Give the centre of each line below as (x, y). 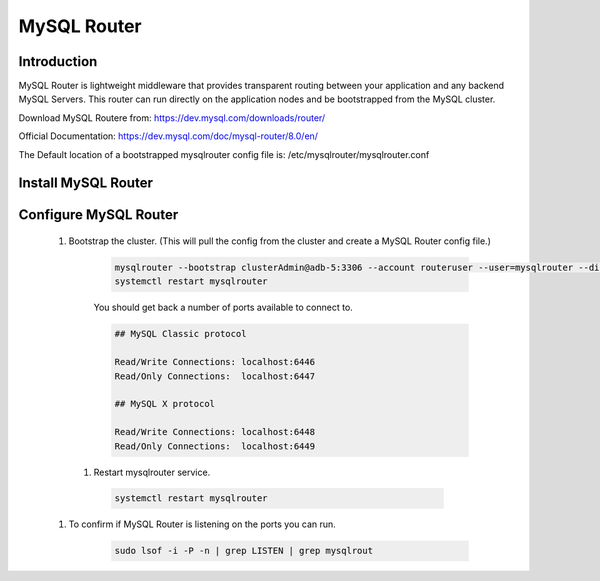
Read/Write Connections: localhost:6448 (214, 432)
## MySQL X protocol (164, 404)
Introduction (58, 61)
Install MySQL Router (86, 183)
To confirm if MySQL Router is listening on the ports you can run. (202, 524)
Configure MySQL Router (98, 215)
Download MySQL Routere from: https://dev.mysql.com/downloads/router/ (172, 117)
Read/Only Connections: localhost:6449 (214, 446)
